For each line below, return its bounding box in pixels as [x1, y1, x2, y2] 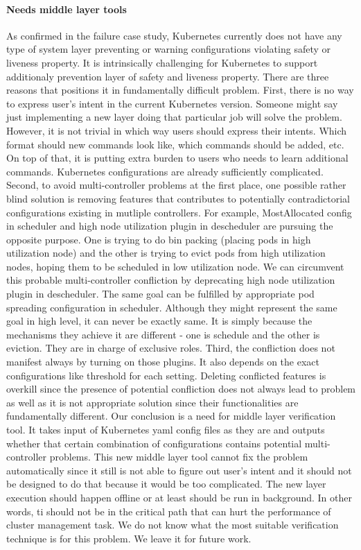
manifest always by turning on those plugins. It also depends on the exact [6, 354, 320, 369]
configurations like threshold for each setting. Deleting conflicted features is [6, 368, 326, 382]
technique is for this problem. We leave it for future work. [6, 531, 252, 545]
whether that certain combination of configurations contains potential [6, 436, 302, 450]
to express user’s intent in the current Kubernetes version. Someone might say [6, 96, 338, 110]
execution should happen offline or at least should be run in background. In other [6, 490, 352, 504]
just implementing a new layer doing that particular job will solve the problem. [6, 110, 342, 124]
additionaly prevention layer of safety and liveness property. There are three [6, 69, 329, 83]
